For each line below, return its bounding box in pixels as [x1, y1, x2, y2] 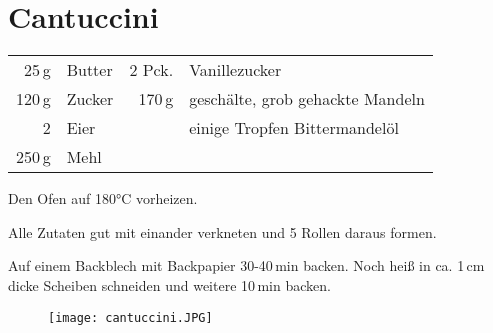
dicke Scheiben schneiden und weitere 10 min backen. [8, 274, 331, 295]
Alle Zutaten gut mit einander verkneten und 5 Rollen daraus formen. [8, 221, 437, 242]
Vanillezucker [189, 58, 282, 82]
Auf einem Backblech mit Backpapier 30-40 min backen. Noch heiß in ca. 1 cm [8, 255, 485, 276]
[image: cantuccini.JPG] [48, 310, 213, 325]
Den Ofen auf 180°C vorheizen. [8, 188, 198, 209]
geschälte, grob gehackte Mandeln [189, 87, 425, 111]
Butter [66, 58, 113, 82]
